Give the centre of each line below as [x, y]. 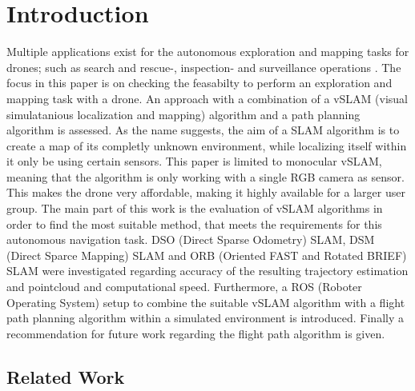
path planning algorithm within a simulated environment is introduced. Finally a [205, 318]
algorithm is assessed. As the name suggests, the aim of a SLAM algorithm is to [203, 130]
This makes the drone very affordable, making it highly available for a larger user [206, 192]
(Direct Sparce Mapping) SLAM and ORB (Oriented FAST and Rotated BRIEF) [207, 255]
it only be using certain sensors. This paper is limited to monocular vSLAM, [194, 161]
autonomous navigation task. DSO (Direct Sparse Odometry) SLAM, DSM [191, 239]
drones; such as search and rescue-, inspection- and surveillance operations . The [204, 67]
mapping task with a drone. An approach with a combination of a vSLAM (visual [207, 98]
